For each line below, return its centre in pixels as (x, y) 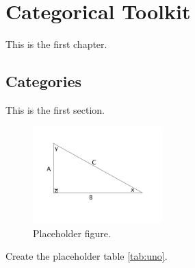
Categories (44, 81)
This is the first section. (55, 109)
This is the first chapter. (56, 44)
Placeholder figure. (72, 233)
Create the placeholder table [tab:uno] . (87, 256)
